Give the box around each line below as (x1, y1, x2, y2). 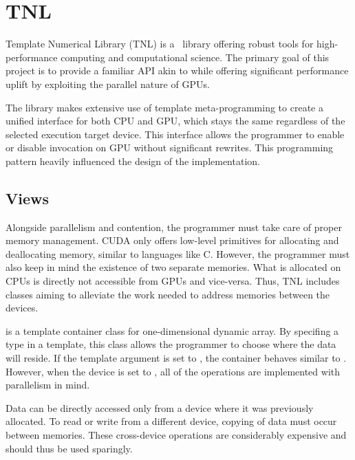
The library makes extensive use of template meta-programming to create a (6, 100, 323, 114)
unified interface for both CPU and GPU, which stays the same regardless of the (6, 113, 345, 128)
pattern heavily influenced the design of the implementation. (6, 153, 260, 168)
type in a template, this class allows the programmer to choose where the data (6, 337, 336, 351)
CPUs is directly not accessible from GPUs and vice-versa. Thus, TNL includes (6, 274, 340, 288)
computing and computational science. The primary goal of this (61, 50, 330, 64)
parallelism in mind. (6, 377, 90, 392)
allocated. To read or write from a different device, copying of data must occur (6, 414, 337, 428)
